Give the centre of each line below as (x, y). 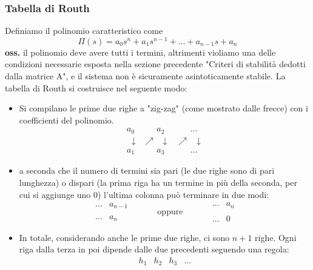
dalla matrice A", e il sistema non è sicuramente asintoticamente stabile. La (145, 76)
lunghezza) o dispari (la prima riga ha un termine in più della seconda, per (158, 183)
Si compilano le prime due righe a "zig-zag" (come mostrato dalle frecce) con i (163, 108)
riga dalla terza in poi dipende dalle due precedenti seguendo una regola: (154, 249)
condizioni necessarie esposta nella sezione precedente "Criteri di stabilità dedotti (155, 64)
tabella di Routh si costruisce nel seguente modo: (96, 87)
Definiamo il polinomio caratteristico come (84, 31)
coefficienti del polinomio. (66, 120)
